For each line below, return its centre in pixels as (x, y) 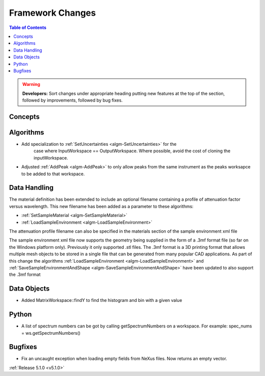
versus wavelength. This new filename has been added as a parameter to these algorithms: (101, 206)
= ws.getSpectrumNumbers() (51, 333)
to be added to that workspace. (53, 174)
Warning (31, 84)
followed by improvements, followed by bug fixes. (72, 100)
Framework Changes (53, 13)
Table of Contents (28, 27)
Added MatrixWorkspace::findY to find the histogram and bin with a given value (102, 300)
